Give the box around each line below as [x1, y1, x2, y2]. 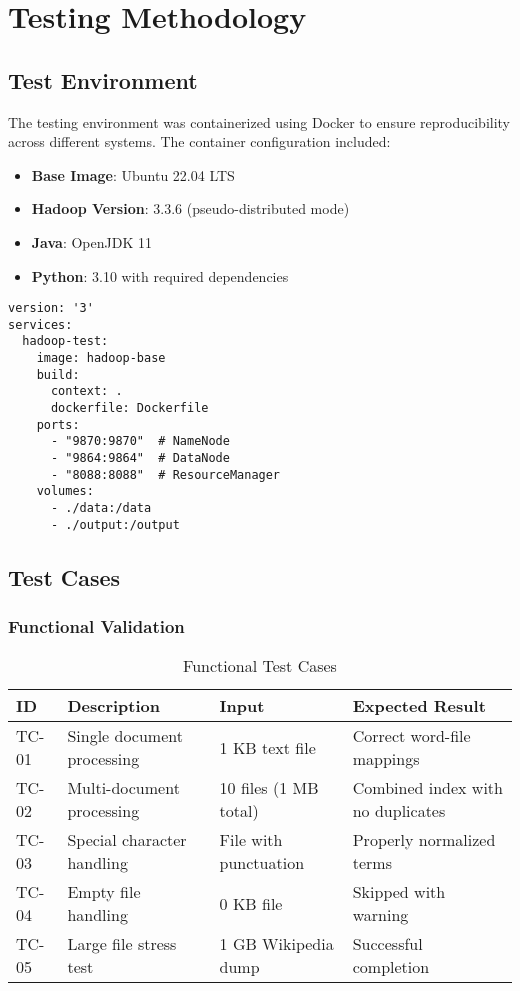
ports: [36, 417, 80, 432]
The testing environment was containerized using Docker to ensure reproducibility [8, 111, 511, 132]
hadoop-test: [22, 334, 109, 349]
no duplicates [352, 799, 446, 823]
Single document [67, 724, 183, 748]
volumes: [36, 484, 94, 499]
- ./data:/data [50, 501, 152, 516]
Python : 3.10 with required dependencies [31, 265, 289, 286]
